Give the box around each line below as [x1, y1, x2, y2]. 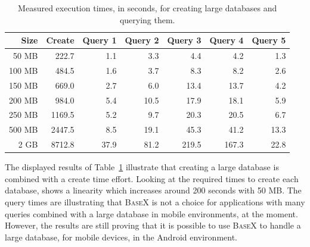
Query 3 [167, 34, 201, 46]
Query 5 [252, 34, 286, 46]
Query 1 [82, 34, 117, 46]
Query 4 [209, 34, 244, 46]
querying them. [119, 13, 175, 26]
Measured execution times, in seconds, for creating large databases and [18, 2, 277, 14]
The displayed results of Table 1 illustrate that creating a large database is [5, 161, 279, 173]
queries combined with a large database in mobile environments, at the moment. [5, 207, 298, 220]
